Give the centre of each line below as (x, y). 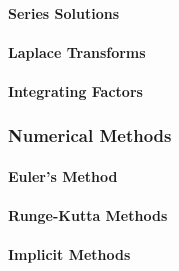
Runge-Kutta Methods (88, 215)
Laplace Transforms (77, 51)
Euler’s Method (63, 176)
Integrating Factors (75, 90)
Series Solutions (64, 12)
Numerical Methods (90, 135)
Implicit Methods (69, 254)
